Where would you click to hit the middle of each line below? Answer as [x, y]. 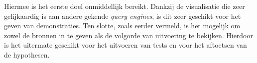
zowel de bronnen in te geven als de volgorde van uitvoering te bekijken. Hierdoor [128, 35]
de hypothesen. [27, 54]
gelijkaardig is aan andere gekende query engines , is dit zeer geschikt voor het [123, 16]
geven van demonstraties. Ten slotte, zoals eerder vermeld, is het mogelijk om [122, 26]
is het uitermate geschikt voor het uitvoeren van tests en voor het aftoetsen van [126, 45]
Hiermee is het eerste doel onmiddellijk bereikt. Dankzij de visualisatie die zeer [125, 6]
